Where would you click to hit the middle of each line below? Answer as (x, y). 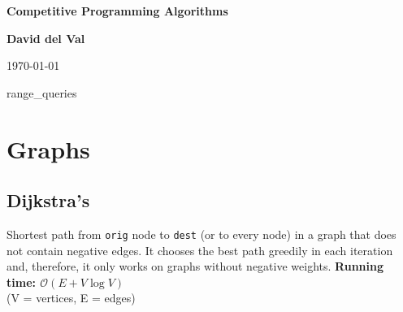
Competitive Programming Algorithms (117, 11)
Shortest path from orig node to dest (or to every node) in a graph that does (201, 234)
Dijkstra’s (48, 200)
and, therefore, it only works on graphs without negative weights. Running (195, 266)
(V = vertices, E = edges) (71, 298)
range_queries (42, 92)
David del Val (46, 38)
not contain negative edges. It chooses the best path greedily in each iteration (200, 250)
